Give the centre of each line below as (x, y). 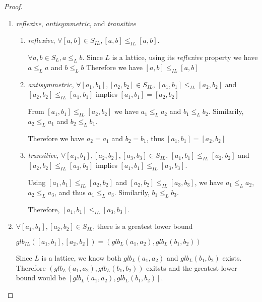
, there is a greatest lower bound (143, 226)
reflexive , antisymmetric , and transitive (76, 23)
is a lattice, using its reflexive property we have (185, 57)
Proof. (13, 6)
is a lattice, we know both (81, 257)
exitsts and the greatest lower (192, 267)
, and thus (70, 192)
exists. (232, 257)
